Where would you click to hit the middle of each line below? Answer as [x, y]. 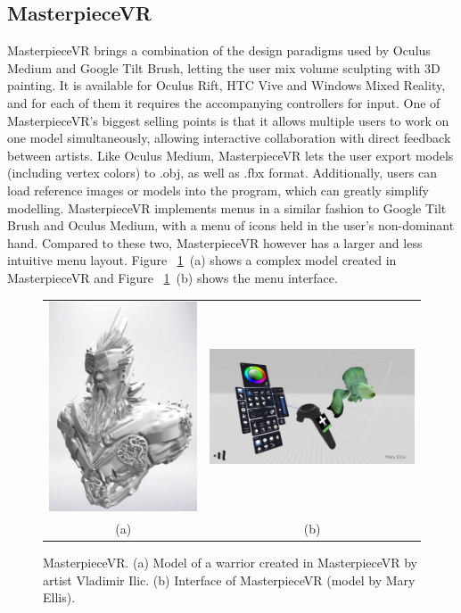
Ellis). [59, 597]
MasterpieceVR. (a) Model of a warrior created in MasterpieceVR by [230, 563]
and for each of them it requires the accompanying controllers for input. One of [224, 102]
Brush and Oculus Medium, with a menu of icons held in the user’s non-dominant [231, 225]
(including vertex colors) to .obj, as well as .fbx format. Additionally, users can [222, 173]
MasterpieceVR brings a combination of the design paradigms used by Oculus [219, 50]
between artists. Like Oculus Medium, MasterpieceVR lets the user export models [230, 155]
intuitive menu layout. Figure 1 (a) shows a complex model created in [202, 260]
